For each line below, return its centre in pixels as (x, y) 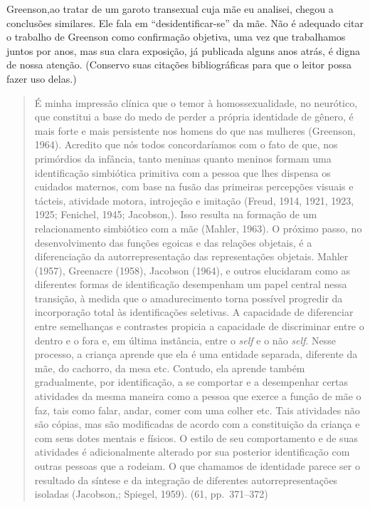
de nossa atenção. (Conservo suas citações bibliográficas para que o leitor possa (179, 65)
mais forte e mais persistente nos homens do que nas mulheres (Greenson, (195, 130)
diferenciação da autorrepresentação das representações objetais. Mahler (191, 256)
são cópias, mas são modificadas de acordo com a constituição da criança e (197, 424)
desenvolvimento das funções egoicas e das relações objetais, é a (173, 242)
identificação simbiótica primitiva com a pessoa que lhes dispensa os (183, 172)
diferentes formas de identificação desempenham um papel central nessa (191, 284)
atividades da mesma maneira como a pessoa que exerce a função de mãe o (198, 396)
